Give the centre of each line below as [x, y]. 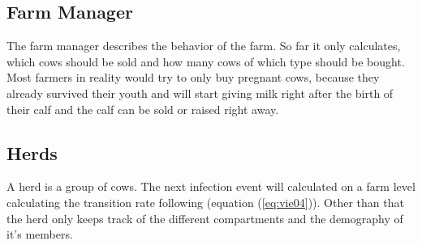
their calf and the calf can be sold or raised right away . [143, 109]
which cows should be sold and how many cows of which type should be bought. [206, 61]
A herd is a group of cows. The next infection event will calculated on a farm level [211, 186]
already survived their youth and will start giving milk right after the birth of [200, 93]
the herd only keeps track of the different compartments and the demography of [205, 218]
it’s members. [40, 234]
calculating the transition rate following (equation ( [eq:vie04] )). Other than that [205, 202]
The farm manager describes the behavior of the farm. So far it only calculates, [204, 46]
